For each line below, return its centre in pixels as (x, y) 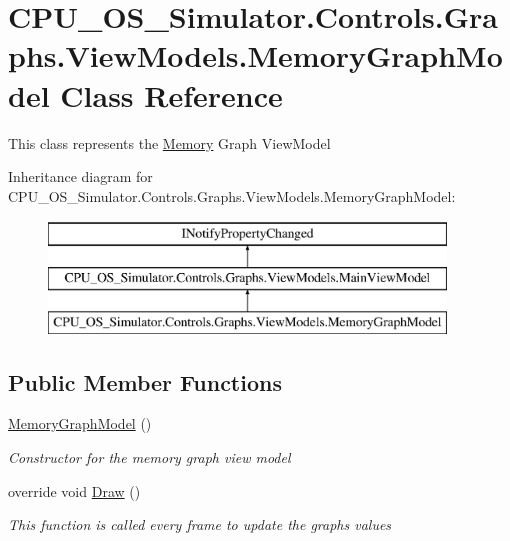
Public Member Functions (145, 381)
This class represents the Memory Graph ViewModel (169, 142)
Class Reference (171, 94)
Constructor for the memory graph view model (149, 457)
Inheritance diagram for (80, 176)
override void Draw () (74, 490)
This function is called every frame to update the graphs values (200, 524)
